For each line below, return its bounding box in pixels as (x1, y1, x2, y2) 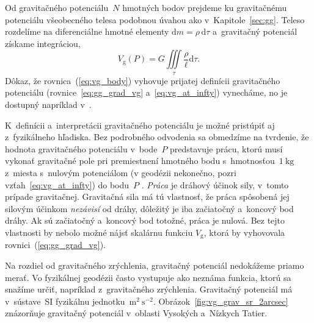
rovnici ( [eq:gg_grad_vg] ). (5, 238, 106, 251)
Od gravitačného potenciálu (5, 1, 109, 13)
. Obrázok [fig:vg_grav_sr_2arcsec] (153, 294, 288, 307)
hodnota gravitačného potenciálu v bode (5, 142, 158, 155)
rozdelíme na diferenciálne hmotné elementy (5, 25, 169, 38)
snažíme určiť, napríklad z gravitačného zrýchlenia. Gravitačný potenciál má (5, 283, 293, 296)
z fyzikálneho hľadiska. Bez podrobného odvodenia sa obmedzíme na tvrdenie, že (5, 130, 309, 143)
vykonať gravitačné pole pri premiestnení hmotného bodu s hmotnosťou (5, 154, 275, 167)
